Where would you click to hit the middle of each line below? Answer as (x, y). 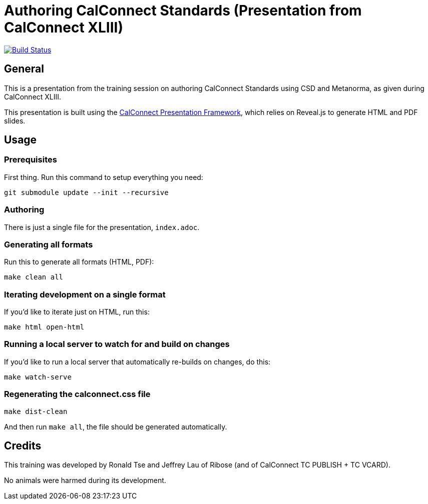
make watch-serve (38, 377)
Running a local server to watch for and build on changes (117, 344)
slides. (15, 120)
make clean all (34, 277)
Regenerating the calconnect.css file (77, 394)
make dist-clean (36, 411)
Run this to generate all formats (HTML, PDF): (79, 262)
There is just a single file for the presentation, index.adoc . (102, 227)
